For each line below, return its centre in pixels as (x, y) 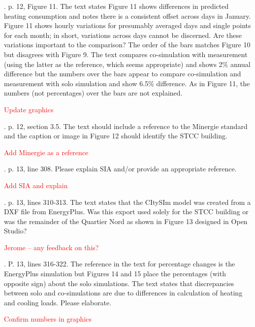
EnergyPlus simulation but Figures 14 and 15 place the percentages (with (115, 274)
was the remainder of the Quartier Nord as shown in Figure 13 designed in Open (126, 221)
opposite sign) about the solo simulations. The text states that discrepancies (119, 283)
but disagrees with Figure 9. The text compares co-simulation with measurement (126, 54)
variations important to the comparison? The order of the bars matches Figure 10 (127, 45)
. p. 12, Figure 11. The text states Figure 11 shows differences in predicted (116, 6)
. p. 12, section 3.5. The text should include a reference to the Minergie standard (126, 126)
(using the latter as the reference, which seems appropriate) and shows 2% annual (127, 64)
